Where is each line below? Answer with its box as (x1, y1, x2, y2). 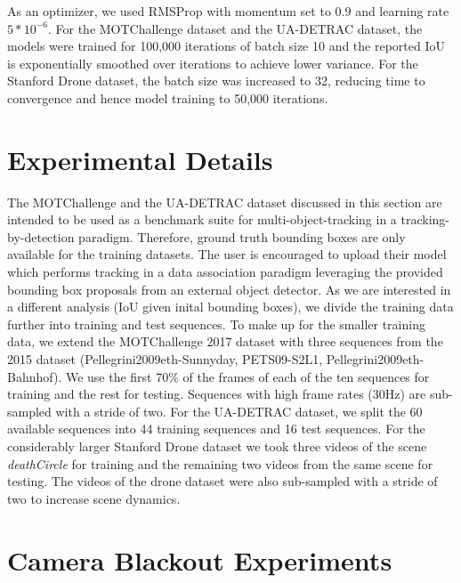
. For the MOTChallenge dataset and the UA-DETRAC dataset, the (47, 19, 423, 37)
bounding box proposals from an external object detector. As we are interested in (7, 279, 451, 298)
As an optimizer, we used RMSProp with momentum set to (7, 2, 331, 20)
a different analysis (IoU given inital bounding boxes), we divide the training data (7, 297, 454, 316)
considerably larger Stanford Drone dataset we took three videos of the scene (7, 437, 427, 455)
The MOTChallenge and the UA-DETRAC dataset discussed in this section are (7, 192, 442, 211)
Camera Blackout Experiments (7, 541, 392, 578)
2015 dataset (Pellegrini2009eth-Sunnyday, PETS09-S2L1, (7, 350, 323, 368)
